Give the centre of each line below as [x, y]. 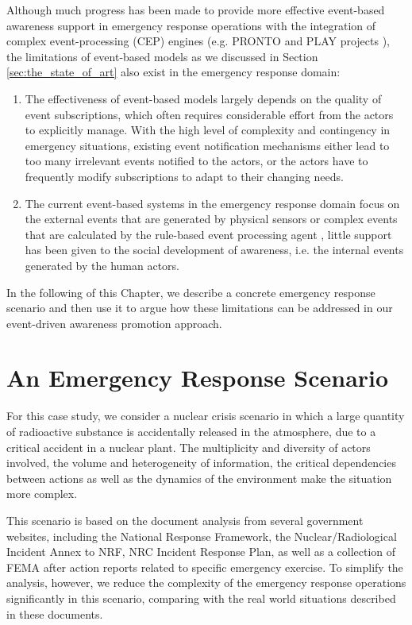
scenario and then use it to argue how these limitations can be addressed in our [200, 308]
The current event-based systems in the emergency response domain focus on [212, 203]
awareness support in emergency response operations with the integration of [191, 25]
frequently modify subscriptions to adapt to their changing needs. [184, 176]
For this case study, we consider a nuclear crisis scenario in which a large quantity [206, 416]
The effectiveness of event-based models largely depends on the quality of [203, 98]
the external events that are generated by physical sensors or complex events [211, 219]
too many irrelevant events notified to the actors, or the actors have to [196, 161]
